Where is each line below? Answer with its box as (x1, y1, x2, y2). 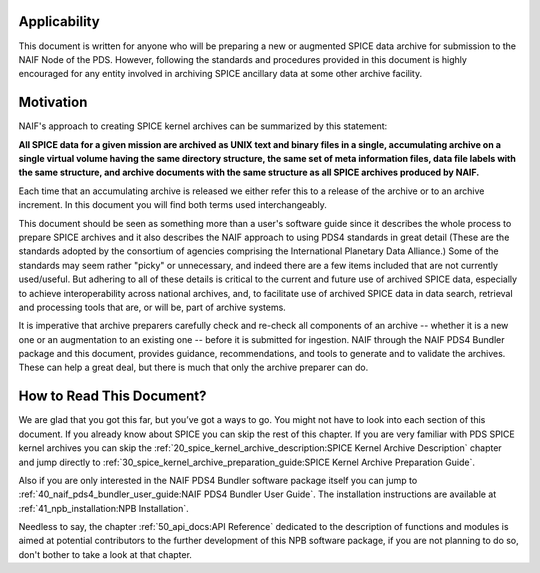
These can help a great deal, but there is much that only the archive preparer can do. (18, 361, 369, 374)
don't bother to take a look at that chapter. (18, 548, 192, 560)
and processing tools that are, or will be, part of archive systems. (18, 301, 287, 313)
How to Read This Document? (18, 388, 207, 405)
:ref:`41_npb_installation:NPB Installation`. (18, 502, 189, 514)
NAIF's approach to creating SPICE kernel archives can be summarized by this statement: (18, 120, 388, 132)
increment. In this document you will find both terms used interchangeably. (18, 199, 327, 211)
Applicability (18, 13, 100, 30)
